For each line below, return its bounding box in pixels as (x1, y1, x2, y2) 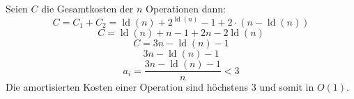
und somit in (259, 80, 314, 94)
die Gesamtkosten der (41, 1, 134, 15)
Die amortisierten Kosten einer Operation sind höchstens (6, 80, 249, 94)
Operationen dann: (146, 1, 226, 15)
